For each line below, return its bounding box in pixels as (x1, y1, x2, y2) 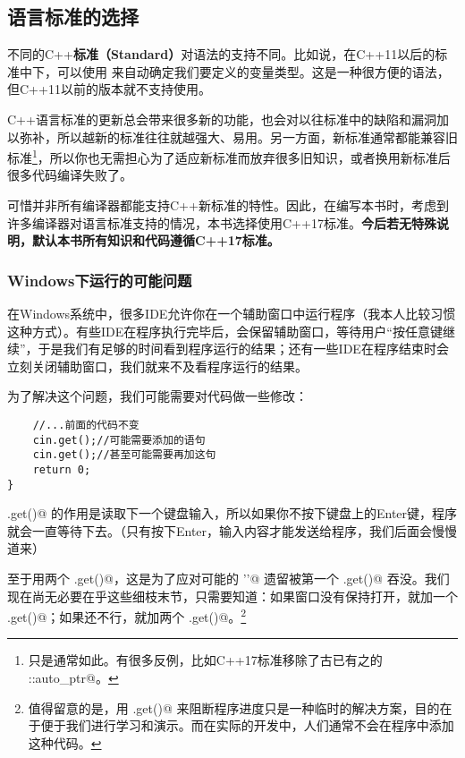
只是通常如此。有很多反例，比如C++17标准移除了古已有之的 (28, 651, 383, 669)
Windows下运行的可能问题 (7, 268, 192, 291)
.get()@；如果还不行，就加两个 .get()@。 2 (7, 605, 247, 626)
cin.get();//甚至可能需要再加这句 (32, 448, 216, 462)
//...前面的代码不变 (32, 418, 139, 431)
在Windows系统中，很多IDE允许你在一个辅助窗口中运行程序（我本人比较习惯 (7, 304, 456, 323)
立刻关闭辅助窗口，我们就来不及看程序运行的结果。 (7, 356, 308, 375)
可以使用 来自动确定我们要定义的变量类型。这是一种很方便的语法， (56, 62, 450, 81)
